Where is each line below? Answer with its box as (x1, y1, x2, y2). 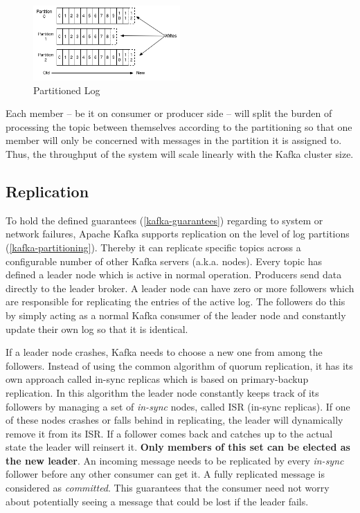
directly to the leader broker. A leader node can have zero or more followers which (6, 280, 354, 295)
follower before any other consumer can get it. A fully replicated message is (6, 467, 325, 481)
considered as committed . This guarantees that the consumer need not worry (6, 480, 330, 495)
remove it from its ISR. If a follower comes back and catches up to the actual (6, 426, 333, 440)
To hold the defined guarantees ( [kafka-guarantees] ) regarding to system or (6, 213, 323, 227)
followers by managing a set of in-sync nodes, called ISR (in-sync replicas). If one (6, 399, 350, 413)
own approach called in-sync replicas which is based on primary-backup (6, 372, 309, 386)
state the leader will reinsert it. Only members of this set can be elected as (6, 440, 350, 454)
